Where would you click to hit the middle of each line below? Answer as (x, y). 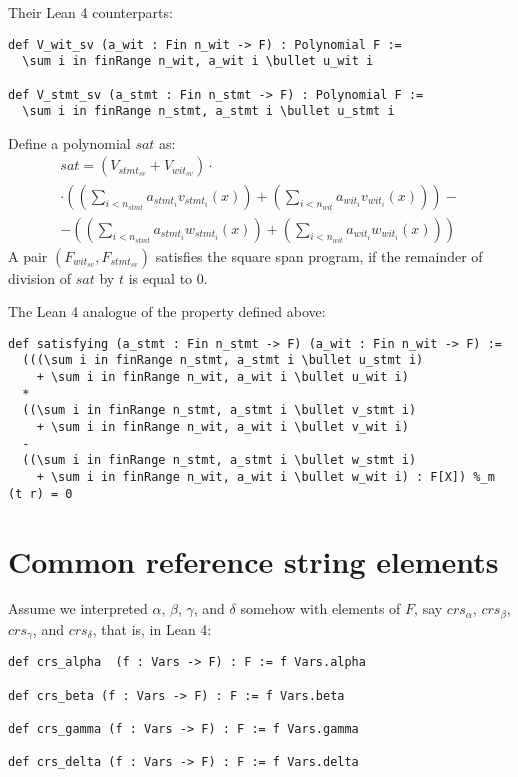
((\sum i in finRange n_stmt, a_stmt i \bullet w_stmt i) (219, 460)
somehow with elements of (320, 608)
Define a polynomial (69, 142)
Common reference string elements (253, 560)
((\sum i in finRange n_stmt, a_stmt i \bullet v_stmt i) (219, 410)
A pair (28, 255)
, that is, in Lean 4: (152, 628)
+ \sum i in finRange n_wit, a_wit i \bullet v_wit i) (222, 427)
